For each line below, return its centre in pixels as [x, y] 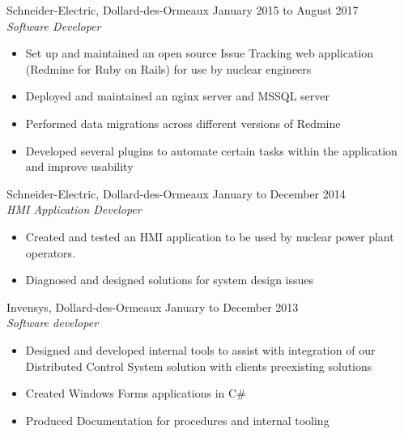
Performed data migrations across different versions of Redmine [183, 123]
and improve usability [79, 166]
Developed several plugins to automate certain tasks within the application [211, 150]
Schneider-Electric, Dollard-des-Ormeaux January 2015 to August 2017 [183, 10]
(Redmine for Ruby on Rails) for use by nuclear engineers [168, 68]
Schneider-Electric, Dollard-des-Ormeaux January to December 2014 [176, 193]
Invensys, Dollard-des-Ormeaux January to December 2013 [153, 306]
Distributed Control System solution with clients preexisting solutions [199, 366]
